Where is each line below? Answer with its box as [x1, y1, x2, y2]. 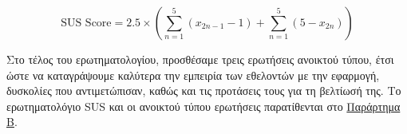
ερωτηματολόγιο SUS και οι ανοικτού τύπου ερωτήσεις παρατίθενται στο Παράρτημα [6, 97, 401, 114]
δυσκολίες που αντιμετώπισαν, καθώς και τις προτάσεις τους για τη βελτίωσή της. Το [6, 82, 401, 99]
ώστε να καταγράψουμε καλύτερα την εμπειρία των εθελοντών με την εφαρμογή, [6, 66, 380, 83]
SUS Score [61, 18, 112, 29]
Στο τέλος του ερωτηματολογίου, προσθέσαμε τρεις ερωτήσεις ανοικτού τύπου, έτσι [6, 51, 394, 67]
